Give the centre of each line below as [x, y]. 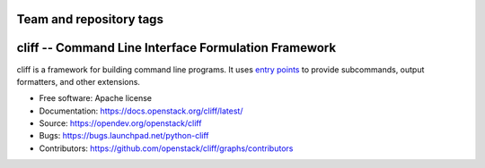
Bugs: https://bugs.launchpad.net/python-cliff [124, 136]
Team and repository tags [90, 19]
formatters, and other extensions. [79, 81]
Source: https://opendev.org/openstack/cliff [120, 123]
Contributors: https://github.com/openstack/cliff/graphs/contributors [166, 148]
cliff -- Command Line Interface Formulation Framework [176, 48]
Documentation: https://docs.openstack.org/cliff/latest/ [141, 111]
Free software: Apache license [96, 98]
